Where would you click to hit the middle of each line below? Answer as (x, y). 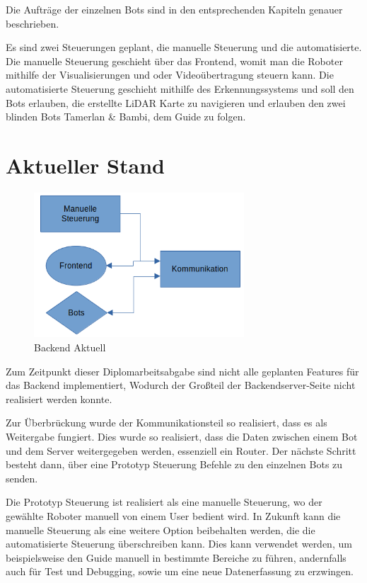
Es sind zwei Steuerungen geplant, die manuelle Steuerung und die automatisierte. (184, 47)
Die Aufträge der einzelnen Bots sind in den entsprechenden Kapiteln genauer (174, 9)
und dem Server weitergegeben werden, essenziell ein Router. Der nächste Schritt (181, 450)
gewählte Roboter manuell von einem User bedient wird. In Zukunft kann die (173, 516)
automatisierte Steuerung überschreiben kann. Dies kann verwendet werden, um (179, 544)
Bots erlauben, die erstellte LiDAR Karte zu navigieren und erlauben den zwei (176, 102)
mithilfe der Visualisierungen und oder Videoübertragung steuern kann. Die (170, 75)
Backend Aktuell (70, 347)
